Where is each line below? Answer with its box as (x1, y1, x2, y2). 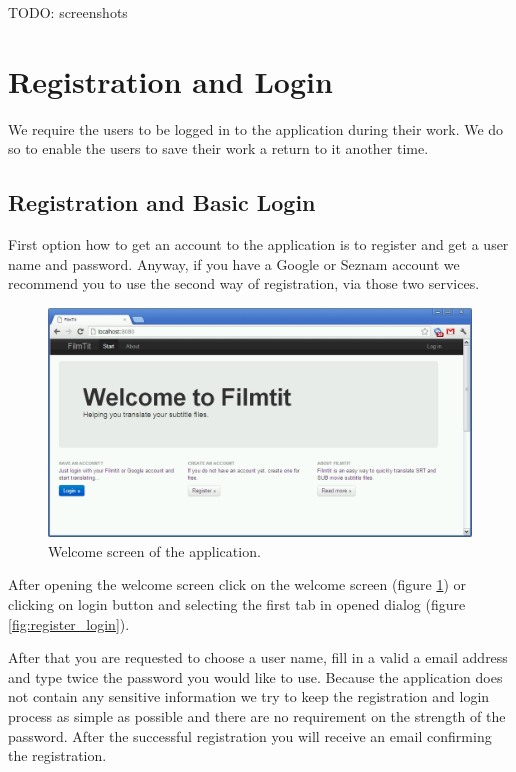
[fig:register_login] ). (8, 613, 130, 634)
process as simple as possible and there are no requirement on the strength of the (8, 706, 506, 727)
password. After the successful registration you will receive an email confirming (8, 725, 492, 746)
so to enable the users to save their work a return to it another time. (8, 138, 429, 159)
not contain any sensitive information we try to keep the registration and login (8, 686, 490, 707)
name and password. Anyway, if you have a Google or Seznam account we (8, 253, 460, 274)
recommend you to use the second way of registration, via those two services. (8, 273, 480, 294)
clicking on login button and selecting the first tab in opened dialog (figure (8, 594, 466, 615)
